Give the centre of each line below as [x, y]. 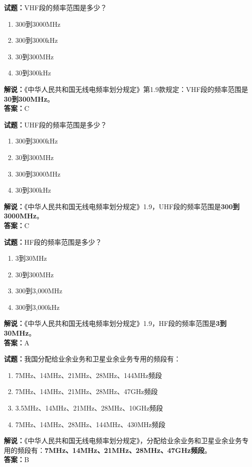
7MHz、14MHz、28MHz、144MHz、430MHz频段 [90, 424]
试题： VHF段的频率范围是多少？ [56, 7]
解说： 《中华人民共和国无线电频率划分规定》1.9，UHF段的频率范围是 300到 [122, 206]
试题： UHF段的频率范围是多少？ [56, 124]
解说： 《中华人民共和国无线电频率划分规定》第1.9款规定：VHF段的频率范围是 [126, 89]
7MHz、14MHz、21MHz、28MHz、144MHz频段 [89, 375]
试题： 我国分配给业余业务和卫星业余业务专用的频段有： [92, 359]
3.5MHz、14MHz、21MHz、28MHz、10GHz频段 [89, 408]
